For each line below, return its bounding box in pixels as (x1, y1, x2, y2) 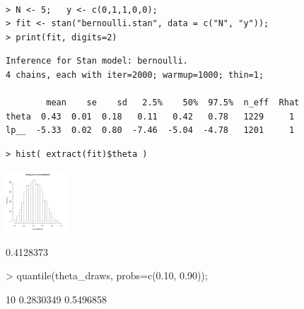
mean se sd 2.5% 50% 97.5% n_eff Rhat (46, 98, 300, 108)
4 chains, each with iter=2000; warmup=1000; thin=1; (6, 69, 264, 80)
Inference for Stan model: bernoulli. (6, 56, 188, 66)
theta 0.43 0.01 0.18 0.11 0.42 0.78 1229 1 (6, 111, 295, 122)
